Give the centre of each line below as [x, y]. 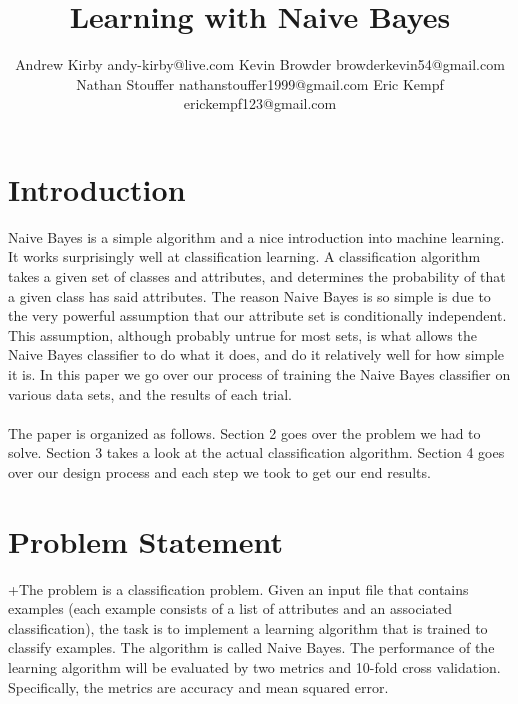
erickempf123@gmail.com [260, 103]
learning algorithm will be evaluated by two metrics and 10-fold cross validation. [254, 667]
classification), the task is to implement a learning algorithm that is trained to [248, 627]
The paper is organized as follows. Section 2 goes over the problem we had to [244, 432]
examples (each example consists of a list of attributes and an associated [230, 608]
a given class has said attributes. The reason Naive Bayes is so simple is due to [249, 295]
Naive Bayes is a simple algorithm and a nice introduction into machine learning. [256, 236]
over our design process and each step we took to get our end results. [219, 471]
